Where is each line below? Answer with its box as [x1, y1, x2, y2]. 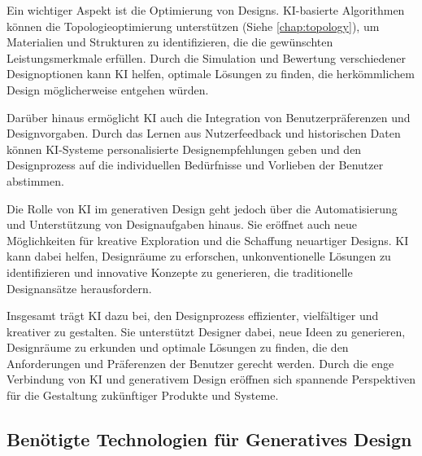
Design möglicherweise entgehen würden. [7, 81, 209, 98]
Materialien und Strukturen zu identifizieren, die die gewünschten [7, 33, 333, 50]
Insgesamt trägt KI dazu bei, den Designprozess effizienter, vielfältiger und [7, 307, 379, 324]
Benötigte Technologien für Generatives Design [7, 427, 412, 452]
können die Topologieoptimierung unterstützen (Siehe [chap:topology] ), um [7, 17, 380, 34]
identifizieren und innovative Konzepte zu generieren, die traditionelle [7, 263, 353, 280]
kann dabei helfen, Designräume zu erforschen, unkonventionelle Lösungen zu [7, 248, 391, 265]
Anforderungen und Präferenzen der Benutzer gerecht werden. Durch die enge [7, 354, 394, 371]
